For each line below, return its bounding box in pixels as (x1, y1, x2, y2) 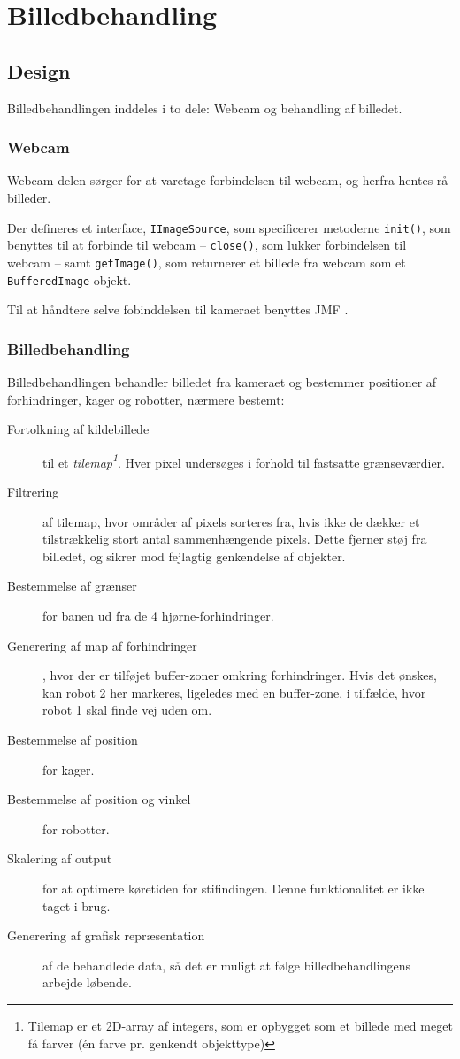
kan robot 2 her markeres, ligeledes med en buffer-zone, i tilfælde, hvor (42, 683, 426, 701)
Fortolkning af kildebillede (7, 420, 149, 438)
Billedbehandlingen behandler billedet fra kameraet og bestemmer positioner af (7, 373, 437, 391)
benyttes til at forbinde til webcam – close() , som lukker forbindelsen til (7, 236, 407, 254)
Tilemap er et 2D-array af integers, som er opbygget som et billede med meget (27, 1016, 453, 1034)
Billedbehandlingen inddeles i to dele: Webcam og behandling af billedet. (7, 98, 402, 117)
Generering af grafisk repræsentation (7, 926, 205, 945)
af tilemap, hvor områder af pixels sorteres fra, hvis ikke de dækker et (42, 512, 420, 530)
